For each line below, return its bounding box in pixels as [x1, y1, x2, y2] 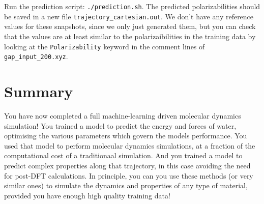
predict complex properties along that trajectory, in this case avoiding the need [4, 160, 251, 170]
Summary [4, 81, 73, 101]
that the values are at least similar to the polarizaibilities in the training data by [4, 31, 256, 41]
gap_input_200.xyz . [4, 51, 68, 62]
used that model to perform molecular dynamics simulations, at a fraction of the [4, 140, 255, 151]
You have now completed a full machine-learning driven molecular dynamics [4, 110, 241, 121]
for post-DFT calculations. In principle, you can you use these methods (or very [4, 170, 253, 181]
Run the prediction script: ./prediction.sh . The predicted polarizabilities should [4, 1, 260, 11]
